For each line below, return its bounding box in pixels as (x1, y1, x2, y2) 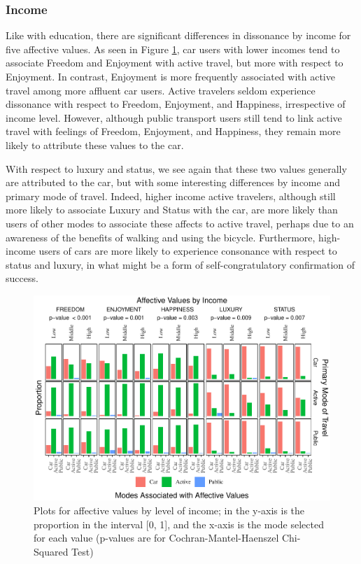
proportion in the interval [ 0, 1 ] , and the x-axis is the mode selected (34, 516, 324, 531)
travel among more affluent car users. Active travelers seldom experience (6, 83, 316, 97)
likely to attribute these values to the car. (6, 137, 184, 152)
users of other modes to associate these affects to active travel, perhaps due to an (6, 216, 354, 230)
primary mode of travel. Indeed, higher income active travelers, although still (6, 188, 336, 203)
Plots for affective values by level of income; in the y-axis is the (34, 503, 305, 518)
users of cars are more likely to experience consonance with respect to (38, 244, 337, 258)
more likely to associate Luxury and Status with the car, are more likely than (6, 202, 338, 217)
